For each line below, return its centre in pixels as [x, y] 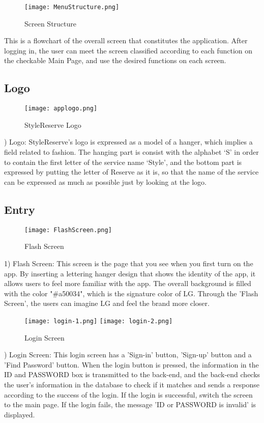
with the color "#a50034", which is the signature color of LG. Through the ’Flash [131, 293]
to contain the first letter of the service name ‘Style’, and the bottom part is [123, 162]
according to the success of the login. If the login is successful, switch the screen [128, 394]
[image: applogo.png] [61, 109]
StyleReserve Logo [53, 124]
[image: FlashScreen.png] [68, 230]
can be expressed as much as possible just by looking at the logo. [105, 181]
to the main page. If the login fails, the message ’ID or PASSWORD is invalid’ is [130, 404]
